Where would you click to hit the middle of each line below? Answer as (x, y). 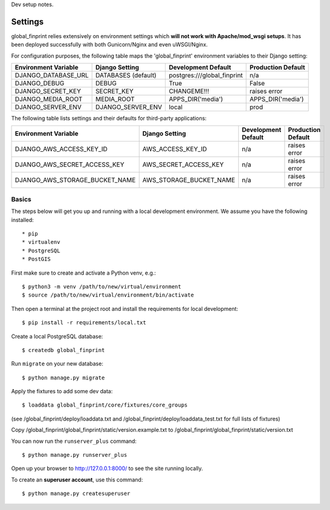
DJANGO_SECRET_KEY (48, 91)
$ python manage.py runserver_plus (75, 455)
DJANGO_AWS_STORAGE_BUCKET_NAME (75, 180)
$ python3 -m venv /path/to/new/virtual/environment (102, 286)
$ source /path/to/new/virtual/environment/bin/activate (108, 295)
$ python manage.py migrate (63, 378)
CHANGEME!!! (189, 91)
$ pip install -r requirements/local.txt (84, 323)
